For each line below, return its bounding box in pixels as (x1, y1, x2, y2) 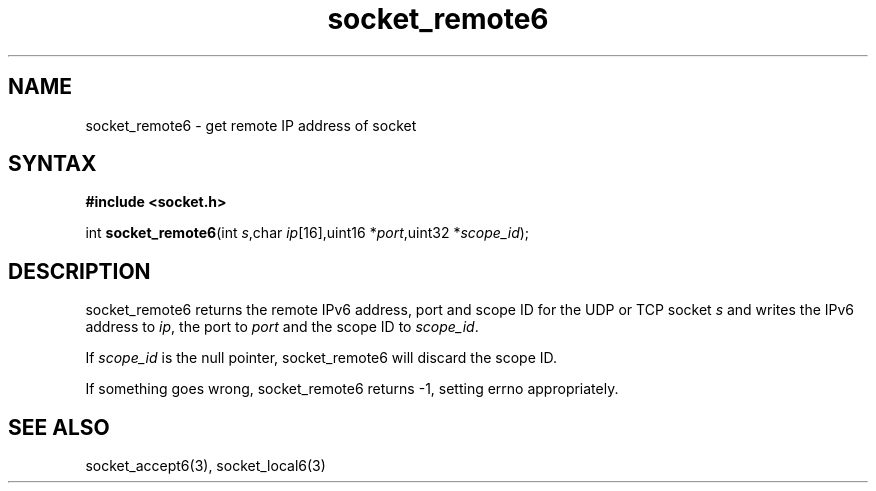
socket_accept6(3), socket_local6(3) (85, 457, 326, 475)
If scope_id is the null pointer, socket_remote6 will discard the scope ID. (85, 349, 558, 367)
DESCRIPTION (8, 258, 151, 284)
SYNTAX (8, 151, 97, 177)
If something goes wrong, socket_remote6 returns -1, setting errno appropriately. (85, 380, 619, 398)
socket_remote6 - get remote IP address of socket (85, 116, 417, 134)
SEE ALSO (8, 414, 110, 440)
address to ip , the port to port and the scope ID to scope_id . (85, 318, 479, 336)
